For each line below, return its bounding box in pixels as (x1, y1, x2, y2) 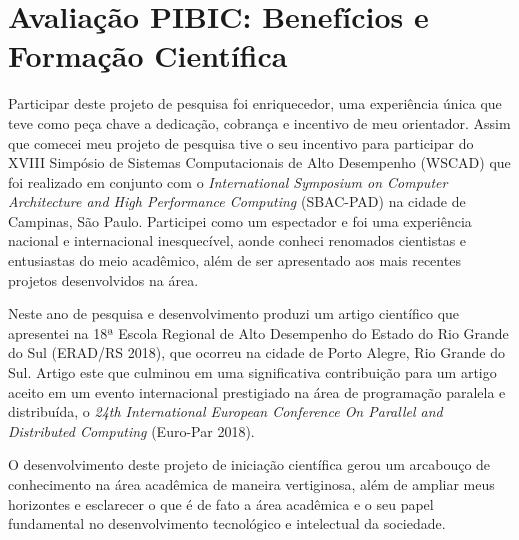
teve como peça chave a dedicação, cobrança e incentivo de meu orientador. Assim (8, 112, 511, 133)
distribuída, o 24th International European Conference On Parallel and (8, 401, 443, 422)
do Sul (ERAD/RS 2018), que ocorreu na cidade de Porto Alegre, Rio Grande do (8, 342, 505, 363)
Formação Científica (8, 35, 288, 76)
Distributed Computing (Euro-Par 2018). (8, 420, 255, 441)
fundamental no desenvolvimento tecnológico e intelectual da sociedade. (8, 513, 446, 534)
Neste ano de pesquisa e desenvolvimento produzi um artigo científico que (8, 303, 460, 324)
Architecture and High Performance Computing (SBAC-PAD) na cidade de (8, 191, 466, 212)
